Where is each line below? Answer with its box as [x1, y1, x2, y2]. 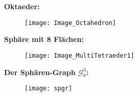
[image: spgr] [25, 85, 73, 92]
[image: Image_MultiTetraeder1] [25, 52, 134, 59]
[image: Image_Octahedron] [25, 19, 116, 27]
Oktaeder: [4, 1, 40, 11]
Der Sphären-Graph [4, 66, 76, 77]
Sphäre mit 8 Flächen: [4, 34, 84, 44]
